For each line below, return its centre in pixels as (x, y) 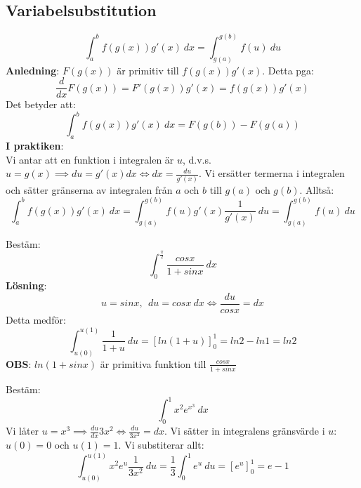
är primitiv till (148, 70)
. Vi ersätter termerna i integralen (271, 173)
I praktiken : (35, 146)
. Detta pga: (288, 70)
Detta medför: (36, 319)
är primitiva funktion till (153, 363)
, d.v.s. (197, 159)
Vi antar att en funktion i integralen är (90, 159)
